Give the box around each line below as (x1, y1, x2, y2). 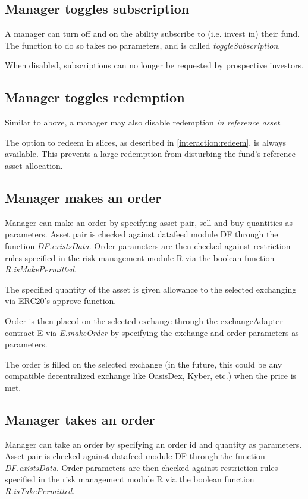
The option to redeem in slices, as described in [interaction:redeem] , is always (5, 136, 287, 148)
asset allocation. (5, 159, 63, 171)
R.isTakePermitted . (5, 485, 75, 497)
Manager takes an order (5, 410, 155, 428)
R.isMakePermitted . (5, 263, 77, 275)
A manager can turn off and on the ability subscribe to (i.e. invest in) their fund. (5, 27, 300, 40)
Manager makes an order (5, 188, 162, 206)
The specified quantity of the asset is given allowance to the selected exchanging (5, 283, 297, 295)
